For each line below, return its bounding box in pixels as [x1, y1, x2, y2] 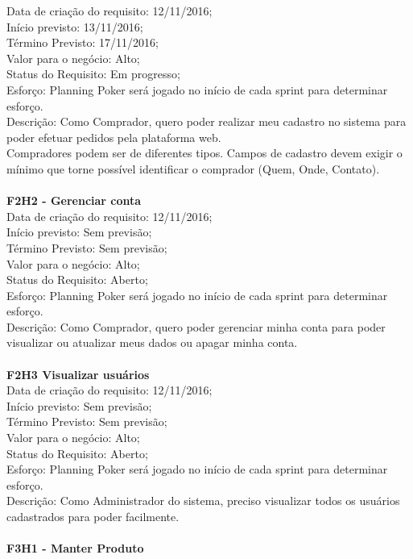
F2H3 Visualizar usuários [6, 365, 150, 382]
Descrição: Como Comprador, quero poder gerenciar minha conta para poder [6, 318, 386, 335]
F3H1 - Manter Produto [6, 540, 144, 557]
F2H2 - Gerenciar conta [6, 192, 142, 209]
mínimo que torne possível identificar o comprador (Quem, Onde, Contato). [6, 160, 380, 177]
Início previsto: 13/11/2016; [6, 18, 143, 35]
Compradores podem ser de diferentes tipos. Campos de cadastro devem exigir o [6, 144, 403, 161]
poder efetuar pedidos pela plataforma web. [6, 128, 221, 145]
